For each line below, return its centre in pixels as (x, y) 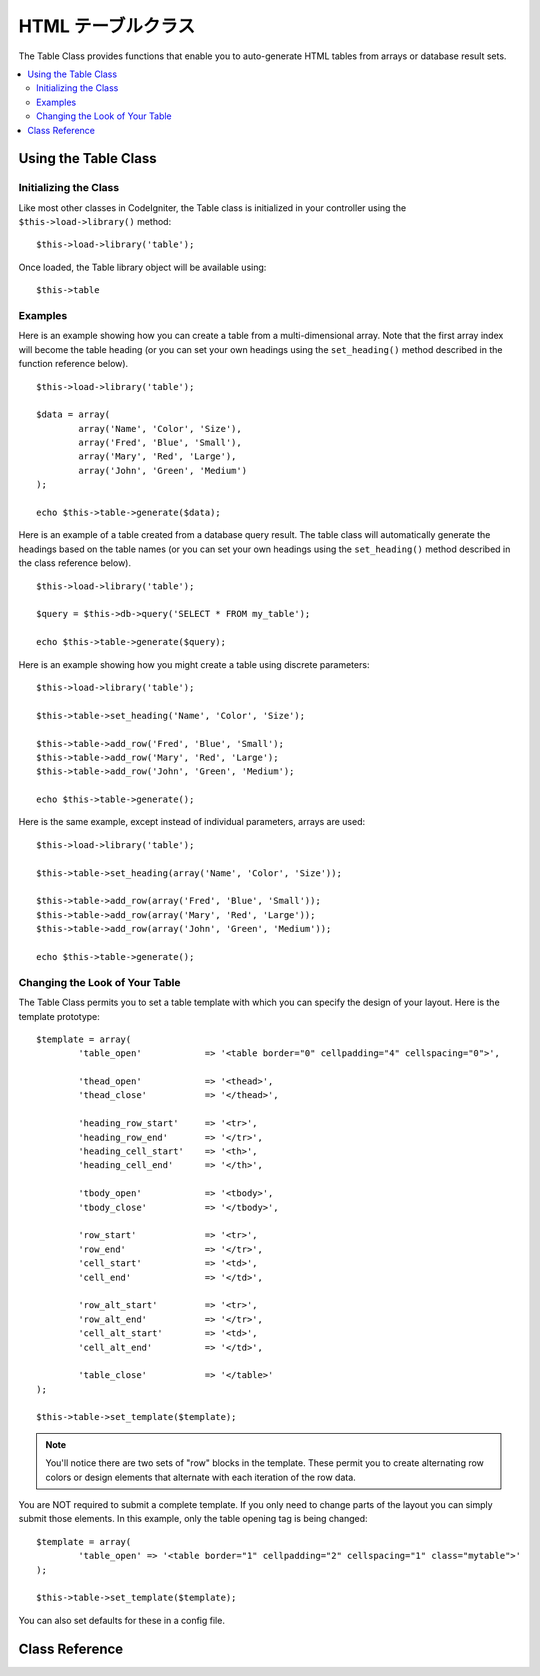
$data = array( (73, 414)
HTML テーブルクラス (106, 26)
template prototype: (59, 1016)
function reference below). (73, 364)
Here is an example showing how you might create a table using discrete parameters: (194, 664)
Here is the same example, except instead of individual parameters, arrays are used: (192, 822)
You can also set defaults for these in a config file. (121, 1620)
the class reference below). (75, 563)
